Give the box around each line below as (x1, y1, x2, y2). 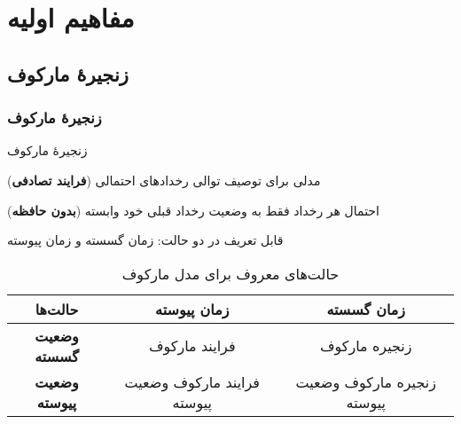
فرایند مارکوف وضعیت (124, 371, 261, 392)
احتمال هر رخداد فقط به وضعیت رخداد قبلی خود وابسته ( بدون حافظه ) (7, 200, 379, 219)
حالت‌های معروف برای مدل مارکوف (121, 263, 340, 284)
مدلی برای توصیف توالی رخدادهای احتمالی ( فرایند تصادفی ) (7, 170, 321, 189)
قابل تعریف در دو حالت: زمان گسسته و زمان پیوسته (7, 231, 284, 249)
